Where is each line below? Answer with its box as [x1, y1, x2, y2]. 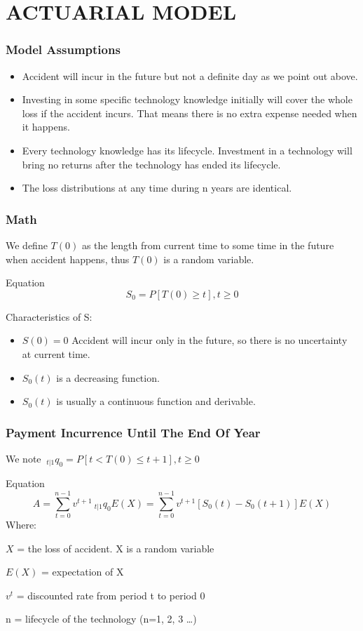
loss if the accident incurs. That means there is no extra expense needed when [22, 105, 357, 120]
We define [6, 237, 48, 252]
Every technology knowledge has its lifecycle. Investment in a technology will [22, 142, 352, 157]
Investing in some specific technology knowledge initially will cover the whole [22, 92, 352, 107]
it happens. [22, 119, 70, 134]
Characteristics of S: [6, 309, 93, 324]
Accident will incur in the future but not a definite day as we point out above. [22, 68, 358, 83]
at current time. [22, 346, 90, 361]
